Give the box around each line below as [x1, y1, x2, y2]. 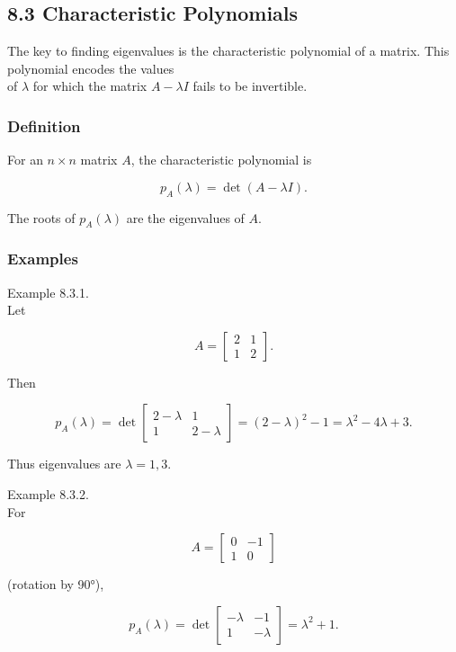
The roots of [7, 208, 76, 227]
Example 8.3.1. [7, 282, 89, 301]
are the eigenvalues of [126, 208, 245, 227]
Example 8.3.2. [7, 484, 89, 503]
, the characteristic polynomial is [130, 150, 312, 169]
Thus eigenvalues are [7, 454, 121, 473]
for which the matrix [32, 76, 148, 95]
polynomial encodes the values [7, 58, 174, 77]
